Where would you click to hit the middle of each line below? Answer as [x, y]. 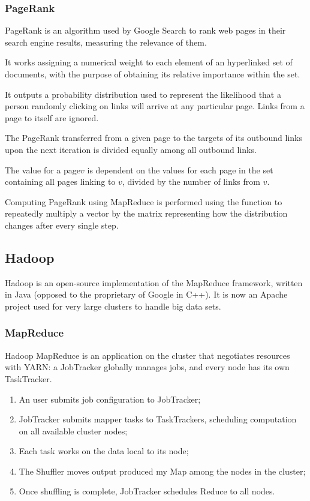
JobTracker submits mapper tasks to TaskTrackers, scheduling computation [158, 419]
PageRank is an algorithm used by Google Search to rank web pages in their [145, 30]
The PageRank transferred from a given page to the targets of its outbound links [154, 138]
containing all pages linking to [60, 181]
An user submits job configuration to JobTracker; [110, 399]
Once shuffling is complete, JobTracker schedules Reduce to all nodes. [147, 491]
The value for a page [43, 169]
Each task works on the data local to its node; [104, 451]
